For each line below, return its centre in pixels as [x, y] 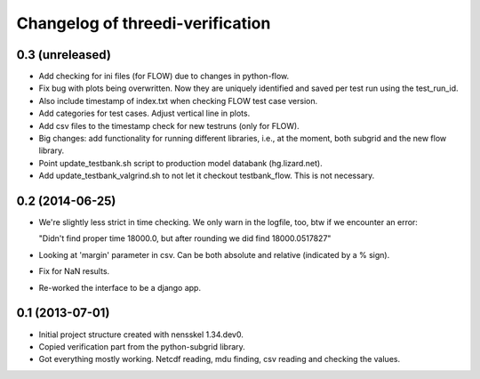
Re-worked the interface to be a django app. [120, 287]
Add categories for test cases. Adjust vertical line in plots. [144, 113]
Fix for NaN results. [74, 271]
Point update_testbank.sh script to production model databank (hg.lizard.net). [181, 163]
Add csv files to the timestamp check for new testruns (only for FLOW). [169, 125]
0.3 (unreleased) [64, 55]
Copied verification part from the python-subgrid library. [142, 346]
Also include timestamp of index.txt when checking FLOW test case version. [178, 101]
